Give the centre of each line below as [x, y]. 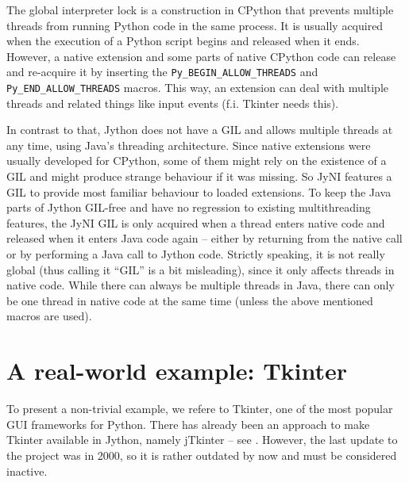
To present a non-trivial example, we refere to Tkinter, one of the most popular [200, 409]
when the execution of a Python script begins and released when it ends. [183, 41]
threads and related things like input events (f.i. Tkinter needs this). [173, 103]
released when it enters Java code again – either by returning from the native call [204, 238]
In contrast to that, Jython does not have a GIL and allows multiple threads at [200, 130]
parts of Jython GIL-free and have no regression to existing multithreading [189, 207]
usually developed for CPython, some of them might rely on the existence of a [197, 161]
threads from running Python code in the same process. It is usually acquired [195, 25]
